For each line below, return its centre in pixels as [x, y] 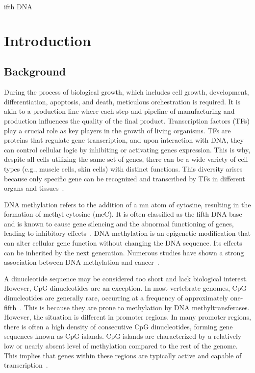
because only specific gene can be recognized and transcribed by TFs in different [125, 178]
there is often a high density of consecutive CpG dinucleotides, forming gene [118, 326]
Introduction [48, 40]
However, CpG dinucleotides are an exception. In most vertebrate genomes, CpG [125, 288]
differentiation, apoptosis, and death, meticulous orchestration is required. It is [122, 101]
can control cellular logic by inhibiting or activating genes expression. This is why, [127, 149]
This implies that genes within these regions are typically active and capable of [123, 355]
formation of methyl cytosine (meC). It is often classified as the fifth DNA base [123, 214]
